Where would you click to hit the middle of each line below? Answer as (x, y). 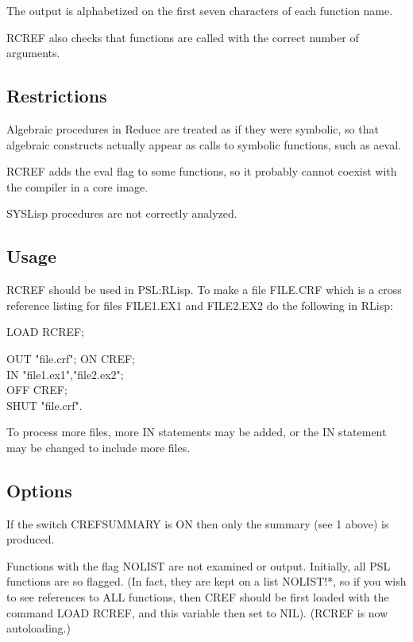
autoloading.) (39, 628)
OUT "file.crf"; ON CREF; (71, 358)
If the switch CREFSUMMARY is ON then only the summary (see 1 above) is (198, 523)
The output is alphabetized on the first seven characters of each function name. (200, 10)
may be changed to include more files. (98, 447)
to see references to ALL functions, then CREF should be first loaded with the (198, 597)
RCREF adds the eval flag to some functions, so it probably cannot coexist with (202, 171)
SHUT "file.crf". (44, 405)
